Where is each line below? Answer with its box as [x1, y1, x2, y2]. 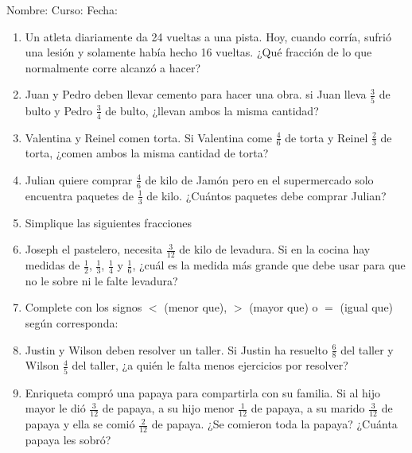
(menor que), [164, 299, 227, 316]
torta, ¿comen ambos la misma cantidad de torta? [25, 145, 269, 161]
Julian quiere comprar [25, 171, 133, 188]
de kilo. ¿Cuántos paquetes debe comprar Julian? [146, 187, 387, 203]
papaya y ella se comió [25, 416, 135, 432]
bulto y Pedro [25, 102, 93, 118]
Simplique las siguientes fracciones [25, 214, 192, 230]
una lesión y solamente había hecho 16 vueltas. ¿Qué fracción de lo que [25, 44, 372, 60]
